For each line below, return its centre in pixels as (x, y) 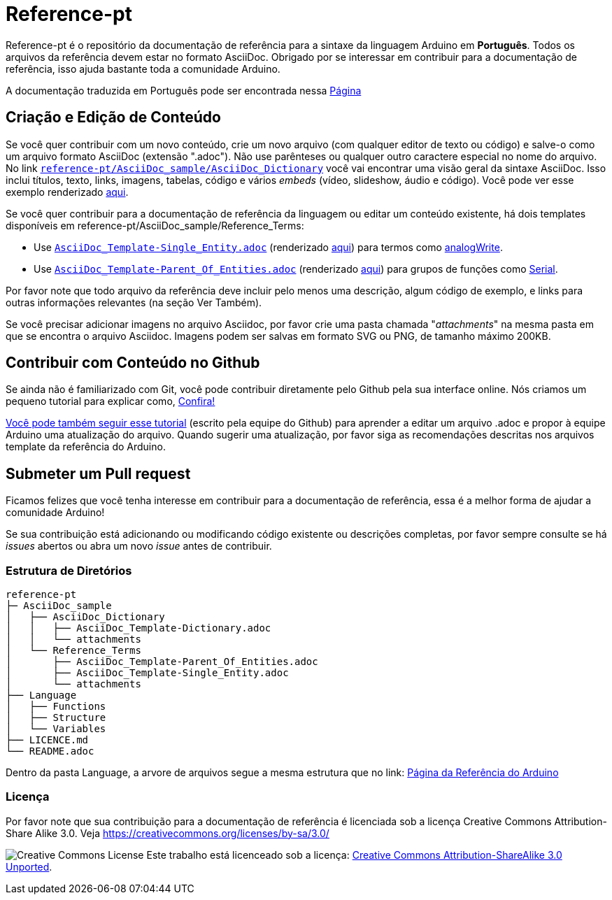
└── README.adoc (50, 751)
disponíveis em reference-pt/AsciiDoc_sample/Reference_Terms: (155, 225)
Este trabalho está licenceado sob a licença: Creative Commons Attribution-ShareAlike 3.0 (354, 855)
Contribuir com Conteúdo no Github (133, 363)
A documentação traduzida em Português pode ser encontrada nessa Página (184, 90)
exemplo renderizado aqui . (67, 192)
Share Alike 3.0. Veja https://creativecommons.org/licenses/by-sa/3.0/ (168, 833)
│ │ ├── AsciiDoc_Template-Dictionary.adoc (138, 628)
